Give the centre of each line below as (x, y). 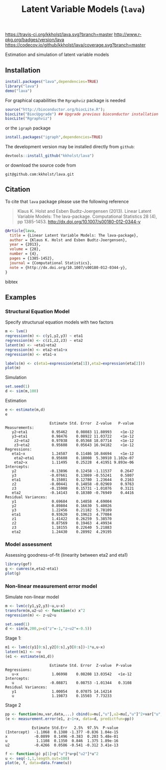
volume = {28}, (25, 249)
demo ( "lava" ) (19, 91)
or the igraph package (28, 128)
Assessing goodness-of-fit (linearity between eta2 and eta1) (66, 555)
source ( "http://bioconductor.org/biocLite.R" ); (55, 109)
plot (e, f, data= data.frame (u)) (38, 763)
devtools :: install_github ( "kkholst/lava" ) (50, 156)
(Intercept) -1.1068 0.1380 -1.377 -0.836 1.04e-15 (62, 732)
